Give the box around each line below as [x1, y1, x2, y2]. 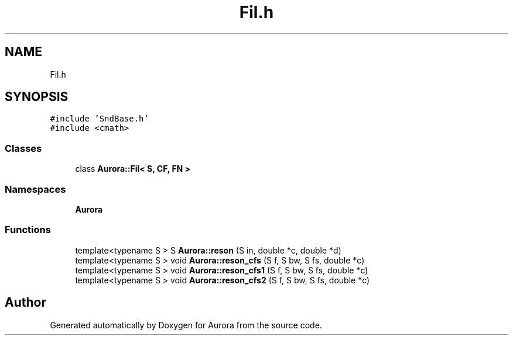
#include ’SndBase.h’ [50, 114, 149, 124]
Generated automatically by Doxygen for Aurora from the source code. [50, 320, 322, 330]
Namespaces [5, 183, 66, 195]
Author [5, 295, 46, 310]
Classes [5, 142, 42, 154]
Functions [5, 224, 51, 236]
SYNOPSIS [5, 89, 69, 105]
